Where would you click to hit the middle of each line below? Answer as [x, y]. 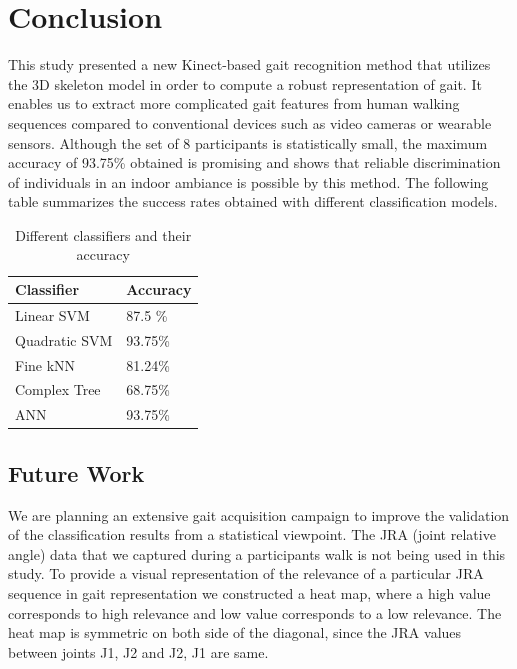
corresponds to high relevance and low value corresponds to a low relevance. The [255, 612]
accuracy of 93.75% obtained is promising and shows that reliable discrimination [254, 162]
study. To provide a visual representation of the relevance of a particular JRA [246, 573]
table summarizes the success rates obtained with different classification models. [253, 201]
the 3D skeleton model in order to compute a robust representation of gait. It [245, 83]
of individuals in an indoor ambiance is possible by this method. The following [248, 181]
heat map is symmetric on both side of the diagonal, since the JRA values [235, 632]
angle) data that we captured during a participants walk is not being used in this [257, 553]
